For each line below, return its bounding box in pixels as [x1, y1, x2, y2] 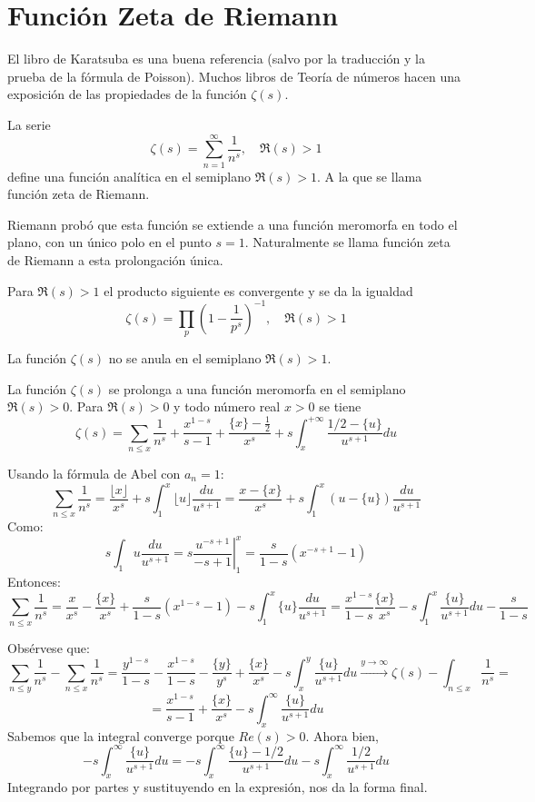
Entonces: [7, 572, 61, 591]
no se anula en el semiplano [108, 349, 262, 368]
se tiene [319, 397, 362, 416]
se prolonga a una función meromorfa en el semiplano [108, 379, 406, 398]
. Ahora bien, [305, 726, 379, 745]
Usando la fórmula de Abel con [7, 463, 181, 482]
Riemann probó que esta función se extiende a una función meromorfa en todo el [7, 214, 458, 233]
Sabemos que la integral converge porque [7, 726, 234, 745]
